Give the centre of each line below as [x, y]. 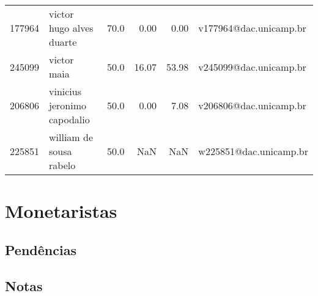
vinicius [65, 91]
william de [71, 137]
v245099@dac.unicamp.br [252, 67]
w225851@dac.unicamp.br [253, 151]
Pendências [41, 249]
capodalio [69, 119]
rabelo [62, 165]
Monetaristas [61, 211]
